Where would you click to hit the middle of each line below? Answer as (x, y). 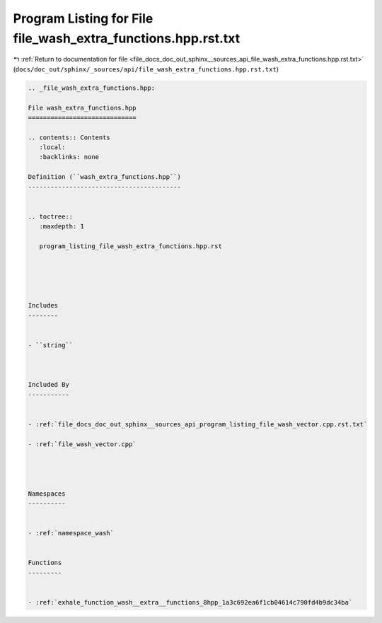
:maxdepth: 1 (62, 227)
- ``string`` (51, 345)
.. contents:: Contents (69, 137)
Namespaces (47, 494)
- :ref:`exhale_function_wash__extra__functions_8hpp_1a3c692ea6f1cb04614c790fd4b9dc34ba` (190, 602)
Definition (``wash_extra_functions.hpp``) (105, 177)
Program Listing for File (83, 18)
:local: (52, 147)
